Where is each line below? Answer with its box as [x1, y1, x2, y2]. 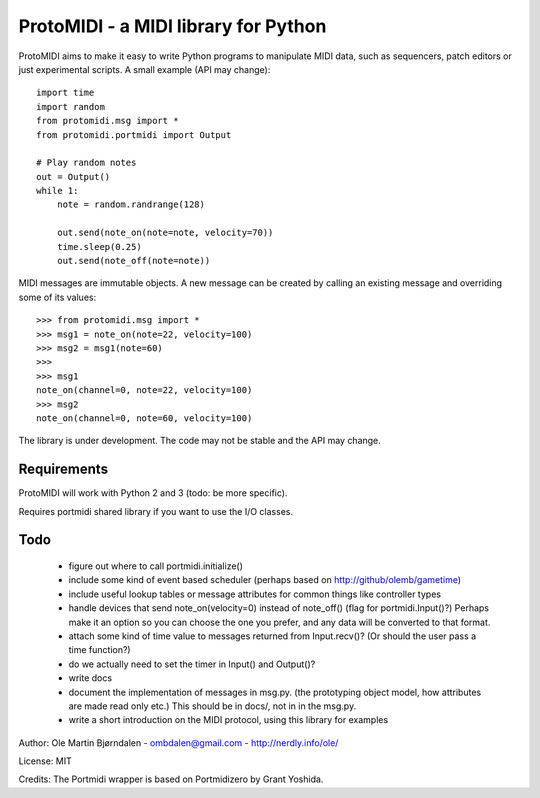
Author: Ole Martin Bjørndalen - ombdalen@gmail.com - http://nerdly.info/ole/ [18, 736, 339, 749]
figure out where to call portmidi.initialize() [68, 560, 244, 572]
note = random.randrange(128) [56, 199, 205, 210]
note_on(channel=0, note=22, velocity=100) [36, 385, 253, 396]
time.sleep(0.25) [56, 241, 142, 252]
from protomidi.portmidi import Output [36, 129, 232, 140]
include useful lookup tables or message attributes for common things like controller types [68, 588, 442, 600]
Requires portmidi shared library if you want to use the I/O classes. [18, 505, 294, 517]
